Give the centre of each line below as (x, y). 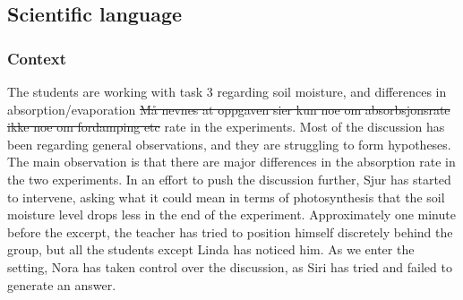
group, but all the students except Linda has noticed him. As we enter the (211, 249)
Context (37, 58)
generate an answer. (62, 284)
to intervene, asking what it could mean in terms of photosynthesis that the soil (226, 197)
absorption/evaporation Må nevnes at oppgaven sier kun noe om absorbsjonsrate (229, 109)
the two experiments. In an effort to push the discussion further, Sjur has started (229, 179)
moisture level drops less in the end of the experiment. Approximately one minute (231, 214)
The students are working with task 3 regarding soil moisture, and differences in (227, 91)
